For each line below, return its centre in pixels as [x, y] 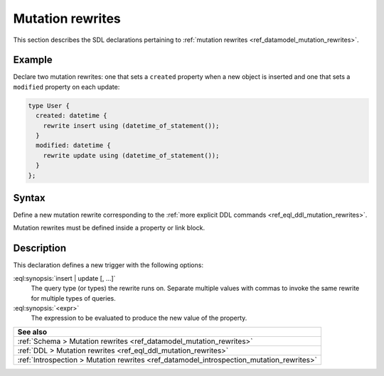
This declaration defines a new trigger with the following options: [108, 265]
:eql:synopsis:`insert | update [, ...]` [64, 278]
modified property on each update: [66, 87]
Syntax [29, 198]
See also [32, 332]
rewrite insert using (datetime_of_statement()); [131, 125]
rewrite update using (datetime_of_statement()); [131, 155]
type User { [49, 106]
